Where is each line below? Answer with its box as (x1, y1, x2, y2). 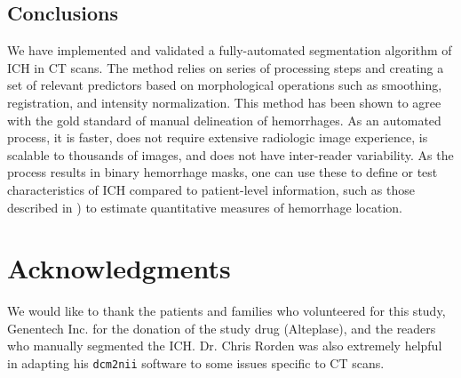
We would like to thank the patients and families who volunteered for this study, (7, 302, 446, 320)
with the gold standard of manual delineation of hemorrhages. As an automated (7, 110, 441, 129)
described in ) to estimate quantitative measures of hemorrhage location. (7, 197, 402, 216)
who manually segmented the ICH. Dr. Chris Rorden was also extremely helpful (7, 336, 442, 355)
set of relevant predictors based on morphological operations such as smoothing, (7, 76, 442, 94)
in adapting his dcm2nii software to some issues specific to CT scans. (7, 354, 385, 373)
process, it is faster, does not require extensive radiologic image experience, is (7, 128, 428, 147)
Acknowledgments (7, 250, 231, 286)
